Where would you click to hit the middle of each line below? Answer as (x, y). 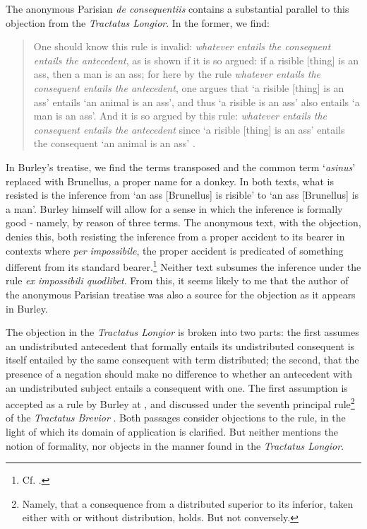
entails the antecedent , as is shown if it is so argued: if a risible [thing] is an (196, 60)
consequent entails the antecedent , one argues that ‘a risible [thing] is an (189, 87)
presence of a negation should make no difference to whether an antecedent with (179, 373)
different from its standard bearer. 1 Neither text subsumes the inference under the (183, 266)
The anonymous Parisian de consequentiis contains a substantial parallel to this (178, 8)
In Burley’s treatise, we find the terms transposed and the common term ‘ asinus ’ (181, 167)
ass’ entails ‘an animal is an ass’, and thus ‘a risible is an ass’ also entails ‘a (197, 101)
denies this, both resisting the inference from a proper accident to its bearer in (175, 236)
